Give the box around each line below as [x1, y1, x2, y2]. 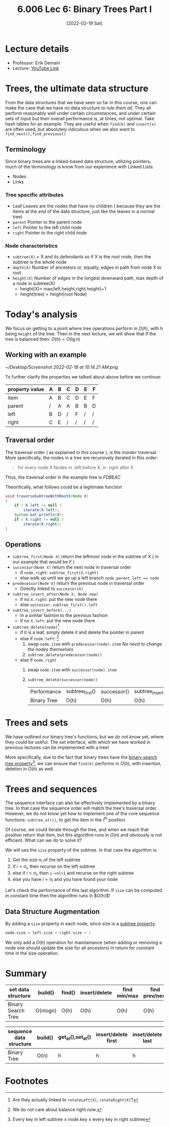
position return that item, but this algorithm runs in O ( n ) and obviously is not [5, 832, 162, 838]
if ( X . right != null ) [14, 517, 64, 522]
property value [8, 386, 44, 393]
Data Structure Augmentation [5, 907, 100, 916]
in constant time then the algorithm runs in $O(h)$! [5, 892, 111, 899]
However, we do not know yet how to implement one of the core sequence [5, 810, 160, 816]
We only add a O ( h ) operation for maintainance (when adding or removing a [5, 939, 162, 945]
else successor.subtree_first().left [20, 602, 98, 608]
